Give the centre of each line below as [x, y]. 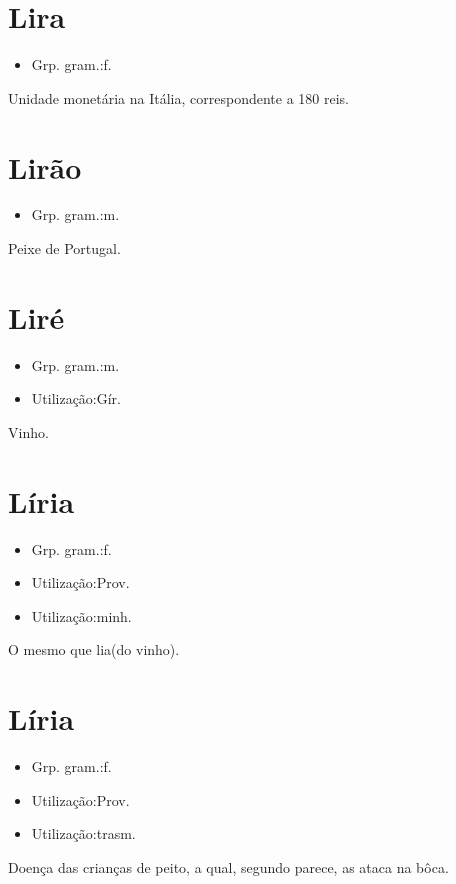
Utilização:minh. [81, 615]
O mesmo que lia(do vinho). [94, 649]
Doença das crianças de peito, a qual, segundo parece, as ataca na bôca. [228, 866]
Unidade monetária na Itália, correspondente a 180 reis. [178, 97]
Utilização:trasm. [83, 833]
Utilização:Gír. [76, 398]
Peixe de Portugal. [64, 248]
